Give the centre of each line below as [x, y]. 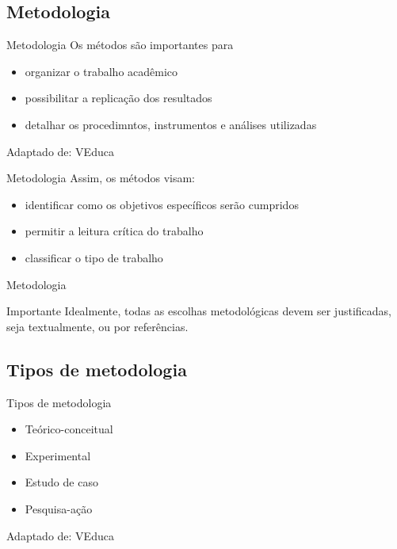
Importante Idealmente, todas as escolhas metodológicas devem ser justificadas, [199, 311]
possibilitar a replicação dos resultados [118, 98]
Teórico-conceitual [69, 429]
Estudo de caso [61, 482]
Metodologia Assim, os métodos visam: [101, 178]
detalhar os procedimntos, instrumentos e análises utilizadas [171, 124]
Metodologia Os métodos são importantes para [120, 45]
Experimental [58, 455]
